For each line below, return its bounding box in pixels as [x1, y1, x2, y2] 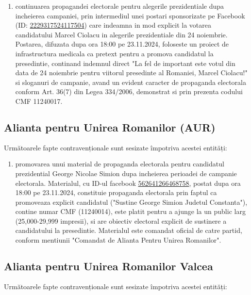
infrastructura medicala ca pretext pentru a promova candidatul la [15, 48, 214, 58]
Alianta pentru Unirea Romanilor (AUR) [4, 119, 216, 134]
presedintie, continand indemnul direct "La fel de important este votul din [15, 58, 235, 68]
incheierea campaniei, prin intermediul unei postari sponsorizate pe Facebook [15, 10, 245, 20]
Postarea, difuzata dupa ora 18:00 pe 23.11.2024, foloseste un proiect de [15, 39, 229, 49]
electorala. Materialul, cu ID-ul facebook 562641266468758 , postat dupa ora [15, 178, 241, 188]
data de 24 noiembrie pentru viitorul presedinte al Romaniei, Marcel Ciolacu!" [15, 67, 248, 78]
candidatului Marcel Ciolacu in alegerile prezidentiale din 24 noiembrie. [15, 29, 228, 39]
